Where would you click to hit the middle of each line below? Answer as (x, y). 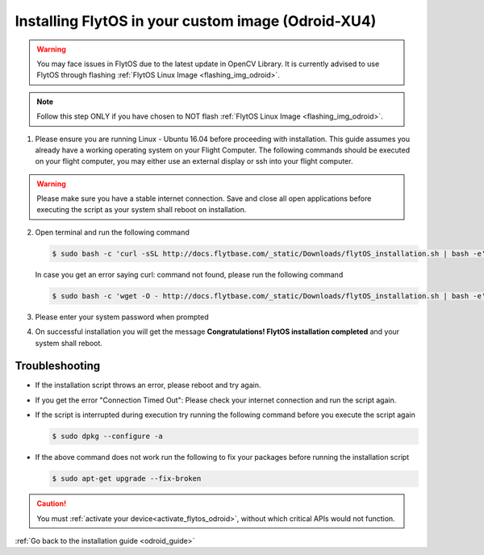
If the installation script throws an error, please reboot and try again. (148, 385)
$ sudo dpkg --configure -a (107, 436)
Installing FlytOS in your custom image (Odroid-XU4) (196, 21)
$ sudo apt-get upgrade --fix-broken (127, 479)
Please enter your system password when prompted (122, 317)
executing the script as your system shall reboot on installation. (142, 210)
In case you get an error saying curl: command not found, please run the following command (189, 274)
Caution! (52, 503)
